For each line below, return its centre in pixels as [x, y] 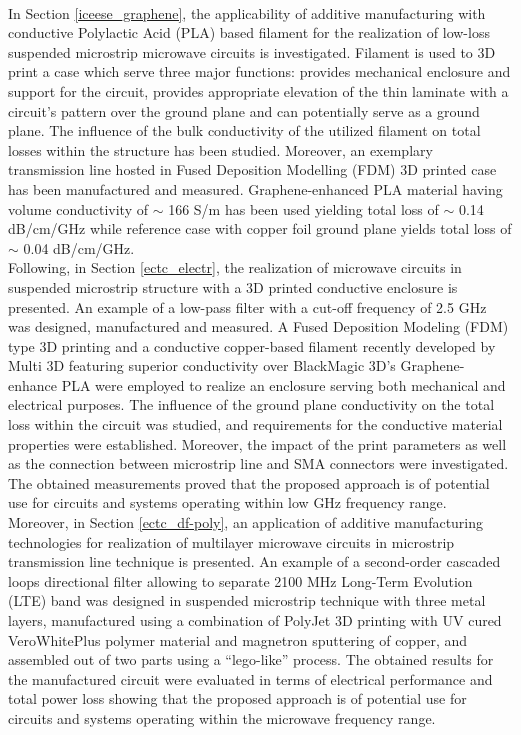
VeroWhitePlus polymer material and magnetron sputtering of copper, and [238, 639]
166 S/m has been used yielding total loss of [303, 208]
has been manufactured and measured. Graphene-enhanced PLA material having [255, 188]
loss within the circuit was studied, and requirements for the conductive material [255, 424]
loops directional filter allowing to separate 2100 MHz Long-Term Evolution [240, 580]
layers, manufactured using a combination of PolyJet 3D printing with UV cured [255, 620]
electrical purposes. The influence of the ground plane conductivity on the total [251, 404]
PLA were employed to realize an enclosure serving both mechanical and [283, 384]
